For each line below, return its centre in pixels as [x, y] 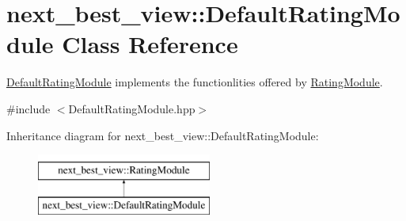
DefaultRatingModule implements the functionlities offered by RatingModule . [195, 82]
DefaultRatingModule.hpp [132, 108]
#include [28, 108]
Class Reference [150, 44]
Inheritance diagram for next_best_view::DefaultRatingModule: [163, 135]
